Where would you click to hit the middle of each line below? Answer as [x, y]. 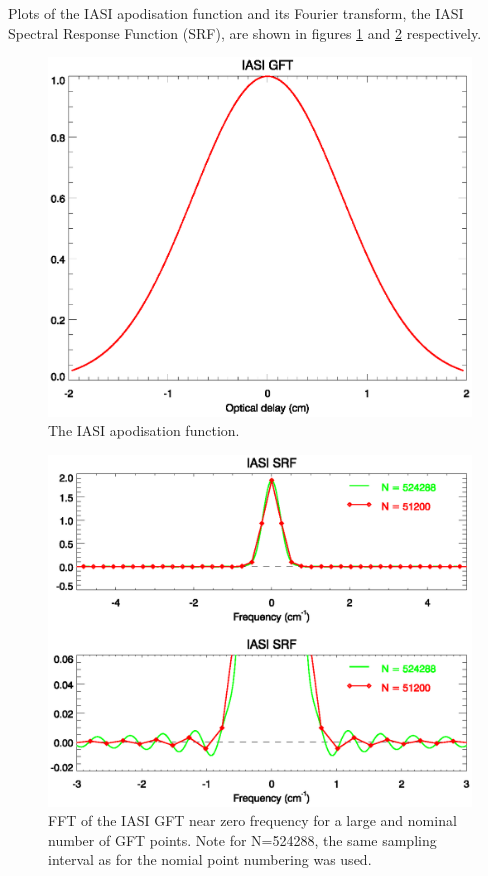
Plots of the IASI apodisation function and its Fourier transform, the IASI [236, 13]
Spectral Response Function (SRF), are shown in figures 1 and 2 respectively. [245, 32]
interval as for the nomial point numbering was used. [210, 859]
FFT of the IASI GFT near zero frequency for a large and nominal [252, 820]
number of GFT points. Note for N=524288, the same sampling [242, 839]
